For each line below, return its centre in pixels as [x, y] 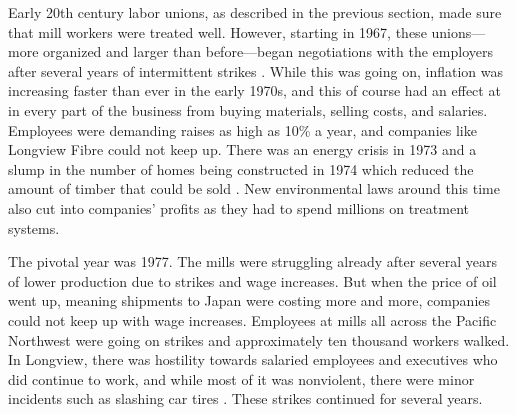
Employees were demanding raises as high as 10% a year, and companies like [242, 129]
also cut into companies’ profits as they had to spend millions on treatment [238, 207]
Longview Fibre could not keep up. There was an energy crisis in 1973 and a [242, 149]
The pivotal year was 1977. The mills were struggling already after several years [253, 261]
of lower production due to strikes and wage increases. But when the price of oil [252, 280]
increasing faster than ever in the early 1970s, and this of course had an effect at [254, 90]
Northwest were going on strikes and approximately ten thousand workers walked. [259, 339]
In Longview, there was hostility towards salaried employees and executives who [253, 359]
